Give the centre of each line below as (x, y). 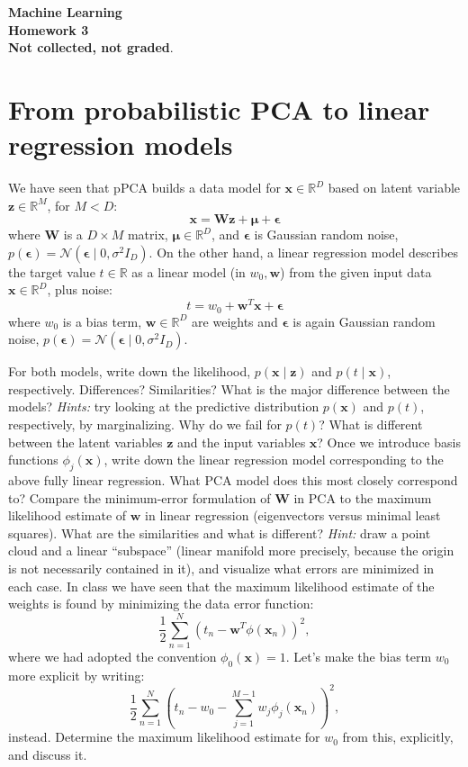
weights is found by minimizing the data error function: (161, 604)
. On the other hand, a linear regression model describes (304, 252)
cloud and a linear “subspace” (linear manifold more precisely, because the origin (231, 550)
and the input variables (242, 442)
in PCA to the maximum (363, 497)
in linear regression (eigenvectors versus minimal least (293, 515)
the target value (52, 271)
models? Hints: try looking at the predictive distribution (164, 406)
